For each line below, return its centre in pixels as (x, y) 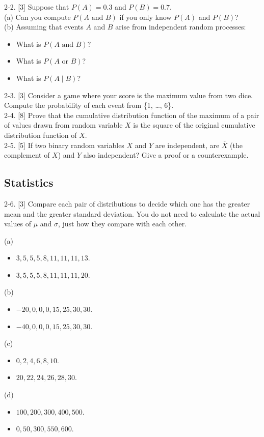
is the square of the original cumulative (194, 125)
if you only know (146, 17)
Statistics (29, 182)
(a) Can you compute (37, 17)
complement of (27, 155)
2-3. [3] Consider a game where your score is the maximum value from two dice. (129, 95)
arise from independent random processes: (181, 27)
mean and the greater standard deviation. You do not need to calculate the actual (132, 213)
